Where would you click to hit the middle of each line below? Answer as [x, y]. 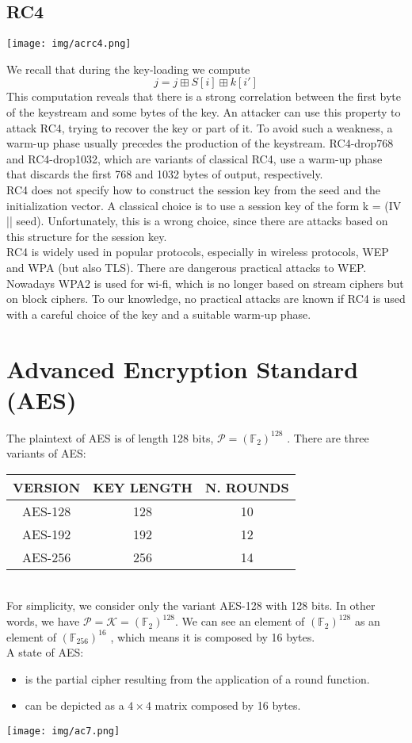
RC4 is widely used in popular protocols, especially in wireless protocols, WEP [198, 252]
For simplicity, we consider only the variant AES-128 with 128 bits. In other [191, 605]
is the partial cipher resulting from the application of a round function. [197, 678]
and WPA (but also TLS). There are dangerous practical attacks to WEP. [187, 267]
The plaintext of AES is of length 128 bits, [110, 437]
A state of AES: [45, 652]
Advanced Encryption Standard [183, 368]
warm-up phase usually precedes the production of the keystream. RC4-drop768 [200, 143]
